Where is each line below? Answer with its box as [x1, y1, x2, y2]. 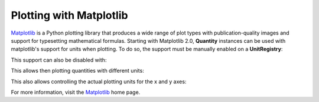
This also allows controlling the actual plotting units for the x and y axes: [11, 78, 187, 85]
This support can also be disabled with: [11, 56, 107, 63]
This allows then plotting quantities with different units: [11, 67, 144, 74]
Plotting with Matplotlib [11, 9, 128, 22]
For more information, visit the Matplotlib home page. [11, 89, 141, 96]
